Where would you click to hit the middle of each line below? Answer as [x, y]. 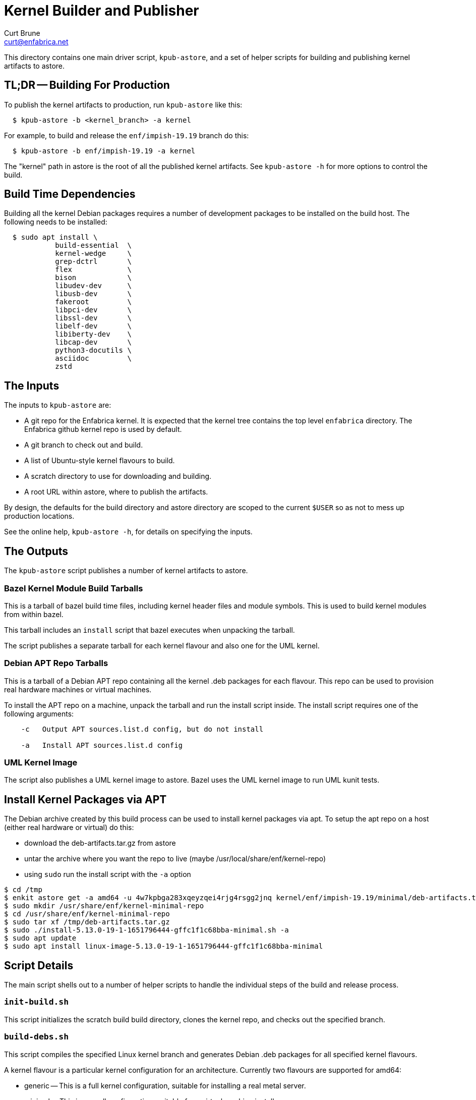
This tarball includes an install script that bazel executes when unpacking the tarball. [150, 630]
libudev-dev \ [93, 286]
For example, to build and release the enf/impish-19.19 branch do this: [127, 135]
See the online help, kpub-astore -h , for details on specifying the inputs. [128, 532]
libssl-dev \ [93, 318]
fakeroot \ [93, 302]
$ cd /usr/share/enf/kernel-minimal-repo [87, 914]
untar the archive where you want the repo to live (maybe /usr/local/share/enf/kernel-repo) [175, 859]
